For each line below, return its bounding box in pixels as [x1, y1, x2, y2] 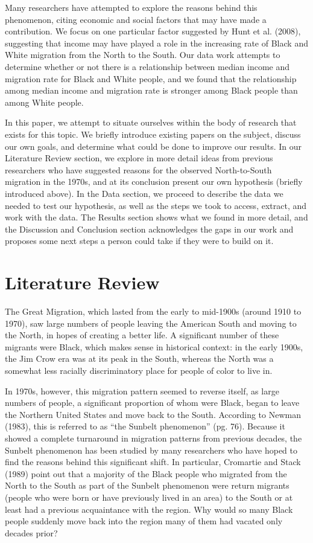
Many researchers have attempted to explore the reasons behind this [5, 1, 258, 13]
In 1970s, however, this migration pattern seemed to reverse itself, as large [5, 384, 279, 397]
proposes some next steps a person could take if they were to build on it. [5, 234, 274, 247]
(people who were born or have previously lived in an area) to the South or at [5, 490, 293, 503]
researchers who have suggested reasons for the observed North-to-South [5, 163, 272, 176]
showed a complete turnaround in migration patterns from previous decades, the [5, 431, 302, 444]
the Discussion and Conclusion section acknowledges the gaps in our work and [5, 222, 294, 235]
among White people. [5, 95, 84, 108]
